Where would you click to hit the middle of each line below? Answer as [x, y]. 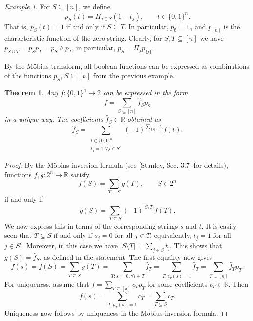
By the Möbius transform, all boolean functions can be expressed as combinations [127, 66]
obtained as [144, 119]
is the [232, 26]
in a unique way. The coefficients [54, 119]
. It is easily [219, 225]
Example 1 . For [27, 6]
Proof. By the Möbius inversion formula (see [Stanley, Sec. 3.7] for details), [116, 164]
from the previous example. [134, 75]
